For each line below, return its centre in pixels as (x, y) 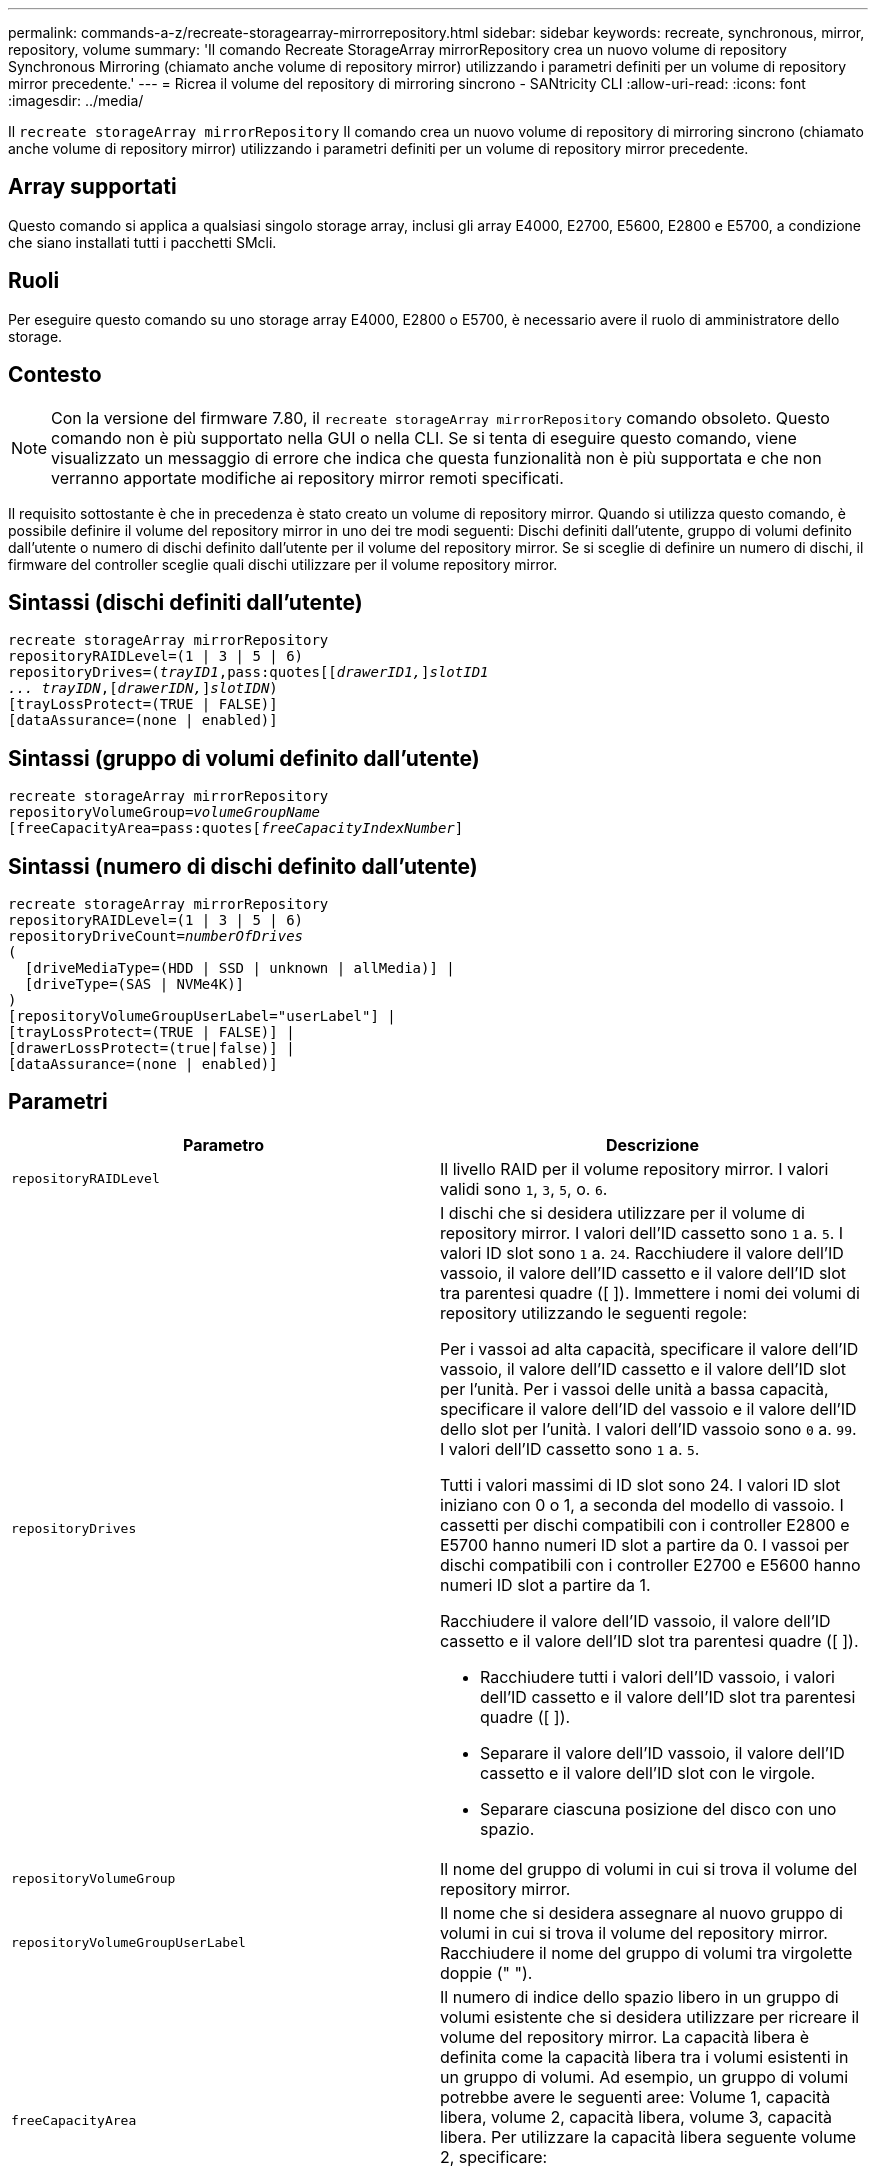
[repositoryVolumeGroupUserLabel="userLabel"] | (202, 1016)
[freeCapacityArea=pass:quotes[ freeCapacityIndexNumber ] (236, 828)
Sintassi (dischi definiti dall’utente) (185, 602)
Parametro (223, 1144)
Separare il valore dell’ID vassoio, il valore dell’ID (662, 1752)
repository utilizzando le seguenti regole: (593, 1312)
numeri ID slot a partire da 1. (545, 1584)
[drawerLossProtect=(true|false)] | (151, 1048)
